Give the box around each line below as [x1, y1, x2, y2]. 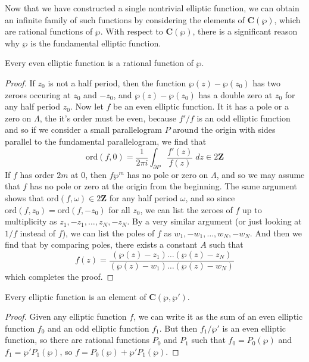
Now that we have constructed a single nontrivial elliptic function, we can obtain [5, 2, 299, 14]
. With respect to [100, 25, 163, 38]
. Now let [70, 100, 104, 113]
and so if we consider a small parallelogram [5, 123, 162, 136]
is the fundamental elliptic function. [30, 36, 161, 49]
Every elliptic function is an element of [5, 290, 146, 302]
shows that [5, 191, 44, 204]
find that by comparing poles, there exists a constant [5, 238, 198, 251]
